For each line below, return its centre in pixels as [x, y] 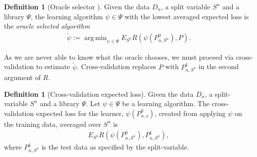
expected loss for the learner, [80, 113]
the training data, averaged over [53, 124]
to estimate [53, 66]
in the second [219, 66]
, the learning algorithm [67, 16]
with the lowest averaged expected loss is [187, 16]
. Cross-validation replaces [117, 66]
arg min [96, 38]
